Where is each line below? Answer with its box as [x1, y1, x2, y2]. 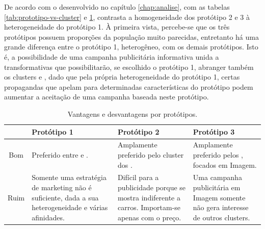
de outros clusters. [193, 212, 250, 222]
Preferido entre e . [32, 149, 89, 160]
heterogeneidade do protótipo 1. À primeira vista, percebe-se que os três [4, 21, 230, 32]
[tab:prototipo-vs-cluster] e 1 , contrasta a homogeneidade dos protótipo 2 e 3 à [4, 11, 250, 22]
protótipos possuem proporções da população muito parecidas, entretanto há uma [4, 31, 259, 42]
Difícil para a [117, 172, 159, 183]
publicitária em [193, 182, 241, 192]
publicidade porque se [117, 182, 186, 192]
